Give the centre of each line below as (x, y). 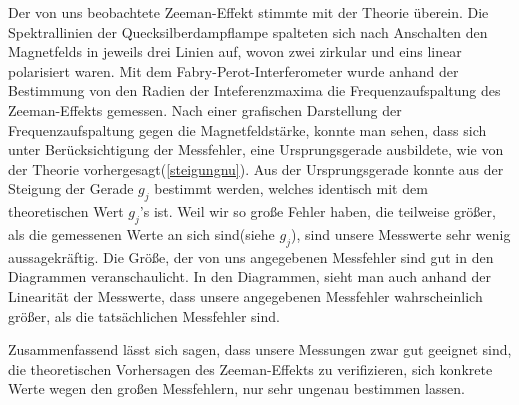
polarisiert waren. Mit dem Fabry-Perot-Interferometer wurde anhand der (233, 70)
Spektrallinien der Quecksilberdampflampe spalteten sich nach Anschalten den (248, 31)
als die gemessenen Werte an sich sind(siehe (141, 233)
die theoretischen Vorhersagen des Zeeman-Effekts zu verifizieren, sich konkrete (250, 368)
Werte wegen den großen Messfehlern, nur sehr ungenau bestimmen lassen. (236, 388)
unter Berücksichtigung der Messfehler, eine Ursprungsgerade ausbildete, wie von (256, 149)
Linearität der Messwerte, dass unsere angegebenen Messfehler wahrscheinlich (245, 295)
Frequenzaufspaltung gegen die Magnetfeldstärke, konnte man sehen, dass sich (247, 129)
